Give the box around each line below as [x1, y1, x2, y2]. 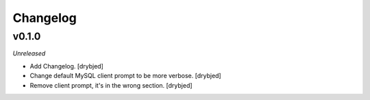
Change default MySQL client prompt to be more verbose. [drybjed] [29, 72, 222, 80]
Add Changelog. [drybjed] [29, 62, 104, 70]
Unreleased [12, 49, 46, 58]
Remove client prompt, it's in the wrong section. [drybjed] [29, 81, 193, 89]
